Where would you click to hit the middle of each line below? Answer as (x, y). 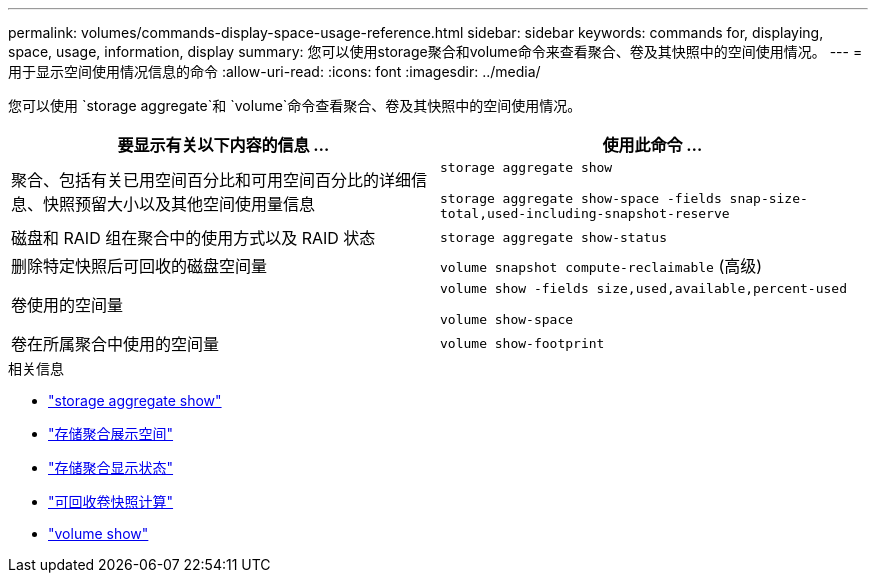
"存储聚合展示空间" (111, 433)
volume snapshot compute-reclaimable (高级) (601, 266)
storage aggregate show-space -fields (581, 198)
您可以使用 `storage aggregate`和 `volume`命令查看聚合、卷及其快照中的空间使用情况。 (295, 105)
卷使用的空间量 (67, 305)
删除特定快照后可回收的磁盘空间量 (139, 266)
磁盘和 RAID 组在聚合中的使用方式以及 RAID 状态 (193, 238)
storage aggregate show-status (553, 237)
